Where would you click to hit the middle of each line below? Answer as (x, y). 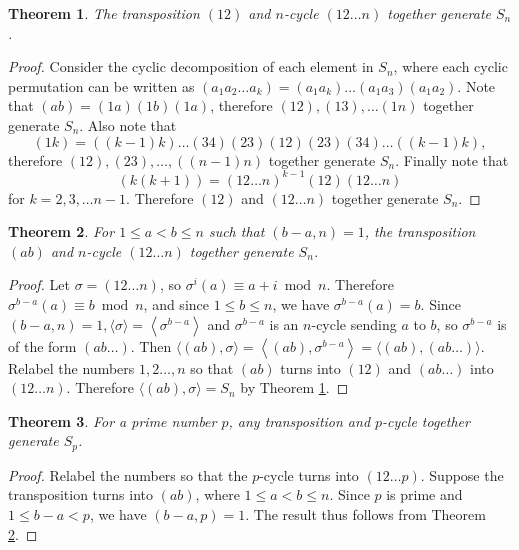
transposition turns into (81, 494)
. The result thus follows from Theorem (365, 514)
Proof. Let (39, 284)
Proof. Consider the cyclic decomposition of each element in (191, 66)
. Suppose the (462, 474)
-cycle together (426, 420)
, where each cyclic (450, 66)
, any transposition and (299, 420)
